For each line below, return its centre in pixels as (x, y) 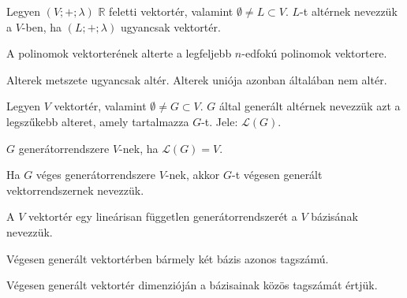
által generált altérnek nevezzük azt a (310, 106)
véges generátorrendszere (96, 175)
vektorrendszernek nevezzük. (75, 190)
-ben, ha (42, 26)
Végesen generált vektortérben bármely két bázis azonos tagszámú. (168, 258)
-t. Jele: (220, 121)
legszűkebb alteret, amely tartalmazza (98, 121)
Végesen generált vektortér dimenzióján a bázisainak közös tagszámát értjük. (192, 285)
